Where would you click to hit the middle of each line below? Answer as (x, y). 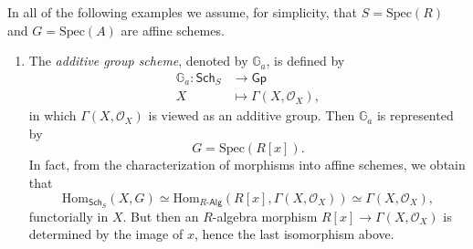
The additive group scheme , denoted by (138, 61)
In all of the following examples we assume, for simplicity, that (182, 12)
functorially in (68, 216)
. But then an (161, 216)
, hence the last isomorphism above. (294, 234)
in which (53, 115)
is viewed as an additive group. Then (252, 115)
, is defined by (305, 61)
